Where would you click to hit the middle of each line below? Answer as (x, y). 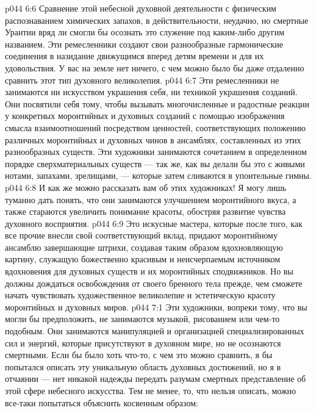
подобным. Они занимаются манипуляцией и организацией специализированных (155, 331)
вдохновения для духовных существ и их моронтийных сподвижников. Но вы (149, 271)
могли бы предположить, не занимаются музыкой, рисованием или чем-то (142, 319)
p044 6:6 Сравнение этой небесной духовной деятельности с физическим (141, 8)
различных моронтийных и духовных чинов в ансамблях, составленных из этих (153, 139)
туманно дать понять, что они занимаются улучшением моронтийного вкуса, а (151, 199)
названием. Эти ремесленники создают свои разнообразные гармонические (144, 44)
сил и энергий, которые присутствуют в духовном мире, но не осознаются (143, 343)
